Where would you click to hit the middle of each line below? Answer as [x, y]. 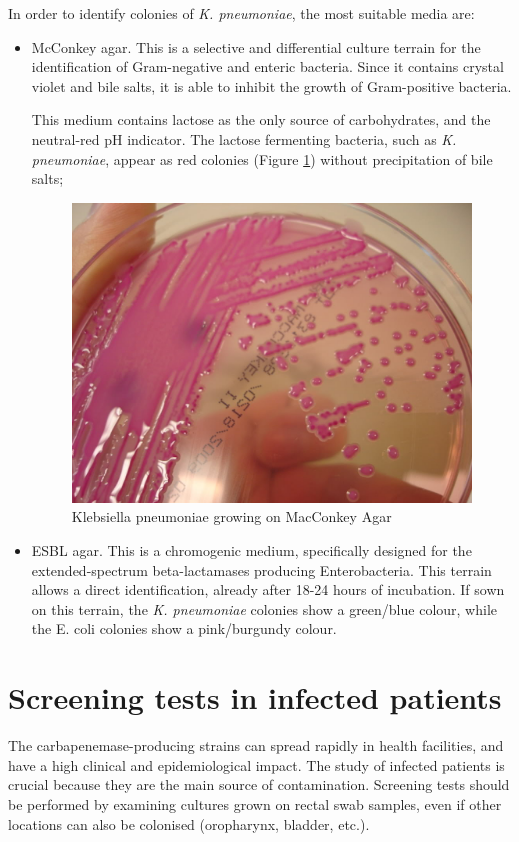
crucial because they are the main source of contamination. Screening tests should [259, 784]
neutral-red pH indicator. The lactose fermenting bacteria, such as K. [244, 138]
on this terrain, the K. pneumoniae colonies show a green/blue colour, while [264, 608]
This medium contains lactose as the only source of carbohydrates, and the [261, 119]
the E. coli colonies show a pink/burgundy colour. [184, 628]
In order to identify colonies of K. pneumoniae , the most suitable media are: [241, 13]
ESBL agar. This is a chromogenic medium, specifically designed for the [251, 550]
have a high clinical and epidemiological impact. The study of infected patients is [256, 764]
